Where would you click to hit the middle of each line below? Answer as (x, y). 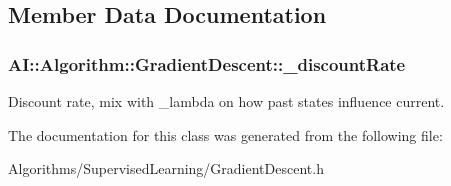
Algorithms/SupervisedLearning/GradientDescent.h (166, 168)
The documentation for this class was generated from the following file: (225, 134)
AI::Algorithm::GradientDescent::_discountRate (207, 63)
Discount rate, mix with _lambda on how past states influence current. (226, 101)
